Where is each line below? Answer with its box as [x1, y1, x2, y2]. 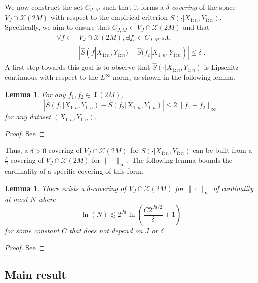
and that [183, 22, 210, 32]
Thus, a [5, 145, 28, 155]
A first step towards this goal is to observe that [5, 62, 150, 72]
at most [5, 194, 28, 204]
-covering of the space [169, 2, 236, 12]
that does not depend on [69, 225, 143, 236]
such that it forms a [102, 2, 164, 12]
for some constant [5, 225, 59, 236]
